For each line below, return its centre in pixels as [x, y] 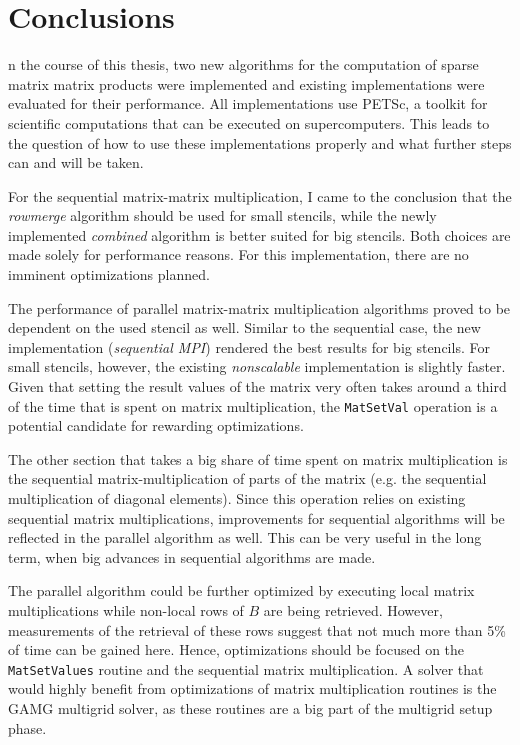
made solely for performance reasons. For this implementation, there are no [238, 254]
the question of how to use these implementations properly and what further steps [260, 142]
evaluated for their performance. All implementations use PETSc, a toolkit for [248, 103]
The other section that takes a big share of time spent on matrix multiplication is [258, 458]
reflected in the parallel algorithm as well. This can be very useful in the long [245, 537]
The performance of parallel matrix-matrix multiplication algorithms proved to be [259, 307]
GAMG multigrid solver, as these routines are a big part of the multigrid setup [250, 708]
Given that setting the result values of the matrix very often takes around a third [257, 386]
